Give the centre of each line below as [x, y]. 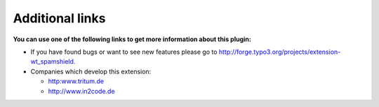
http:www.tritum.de [76, 81]
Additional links [59, 18]
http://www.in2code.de [81, 91]
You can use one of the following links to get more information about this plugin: [132, 39]
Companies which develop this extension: [91, 71]
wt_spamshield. [53, 62]
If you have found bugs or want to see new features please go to [124, 52]
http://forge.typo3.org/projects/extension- [280, 52]
